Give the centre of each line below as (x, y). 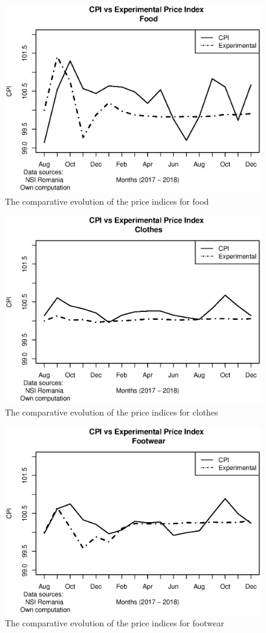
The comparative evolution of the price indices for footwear (115, 623)
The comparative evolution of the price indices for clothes (112, 412)
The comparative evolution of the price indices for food (107, 201)
